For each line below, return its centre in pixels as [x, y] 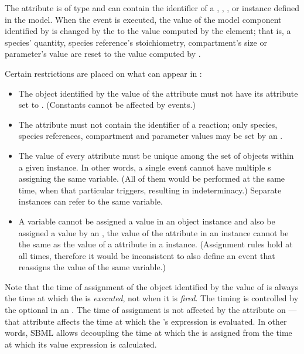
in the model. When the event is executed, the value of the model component [143, 19]
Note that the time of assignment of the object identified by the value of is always [152, 286]
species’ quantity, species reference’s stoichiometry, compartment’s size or [136, 42]
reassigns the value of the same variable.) [92, 267]
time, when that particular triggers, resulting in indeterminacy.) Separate [150, 190]
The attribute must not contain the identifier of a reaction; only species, [148, 124]
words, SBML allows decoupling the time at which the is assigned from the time [148, 333]
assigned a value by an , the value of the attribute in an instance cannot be [153, 232]
